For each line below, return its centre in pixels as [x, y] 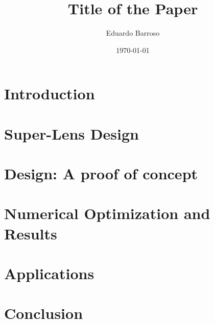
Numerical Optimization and [107, 213]
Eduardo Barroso [133, 33]
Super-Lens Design [72, 133]
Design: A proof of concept [101, 173]
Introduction [50, 93]
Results [31, 233]
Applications [49, 273]
